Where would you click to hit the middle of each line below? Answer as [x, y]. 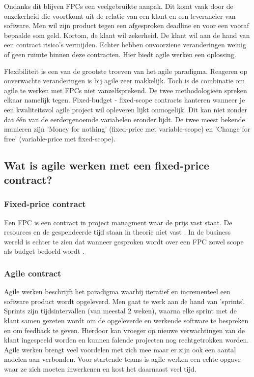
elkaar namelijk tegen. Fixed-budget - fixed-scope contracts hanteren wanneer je [125, 100]
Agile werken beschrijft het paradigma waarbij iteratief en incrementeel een [117, 291]
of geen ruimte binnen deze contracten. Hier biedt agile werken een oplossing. [120, 54]
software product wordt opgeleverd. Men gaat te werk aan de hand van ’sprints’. [125, 301]
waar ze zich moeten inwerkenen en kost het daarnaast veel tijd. [100, 369]
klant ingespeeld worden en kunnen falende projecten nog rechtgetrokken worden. [127, 340]
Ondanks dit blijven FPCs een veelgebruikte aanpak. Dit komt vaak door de [119, 6]
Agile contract [33, 273]
